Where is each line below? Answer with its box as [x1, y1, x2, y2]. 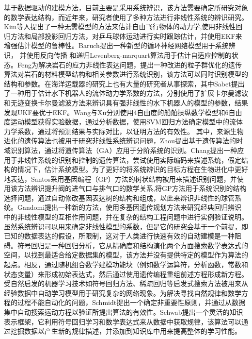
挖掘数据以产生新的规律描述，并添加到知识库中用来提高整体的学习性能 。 [10, 326, 241, 336]
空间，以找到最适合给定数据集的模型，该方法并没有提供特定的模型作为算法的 [4, 250, 248, 260]
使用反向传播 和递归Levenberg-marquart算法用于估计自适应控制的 [26, 50, 232, 60]
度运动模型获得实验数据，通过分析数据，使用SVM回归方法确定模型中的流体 [4, 117, 243, 127]
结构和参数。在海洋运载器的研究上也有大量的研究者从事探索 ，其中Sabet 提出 [4, 78, 245, 88]
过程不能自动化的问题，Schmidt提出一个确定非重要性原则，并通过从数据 [17, 297, 246, 307]
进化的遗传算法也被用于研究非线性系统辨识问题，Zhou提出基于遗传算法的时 [4, 136, 243, 146]
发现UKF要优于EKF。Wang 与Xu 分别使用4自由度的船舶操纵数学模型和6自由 [4, 107, 242, 117]
